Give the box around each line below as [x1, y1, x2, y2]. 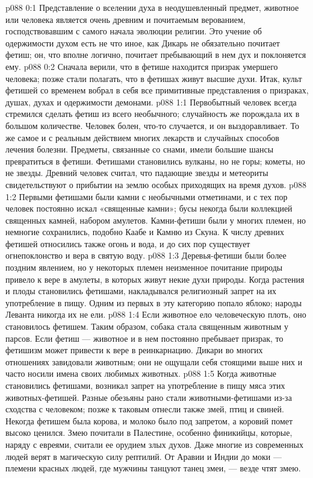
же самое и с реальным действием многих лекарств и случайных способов [5, 131, 279, 143]
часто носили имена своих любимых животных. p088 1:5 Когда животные [5, 367, 277, 380]
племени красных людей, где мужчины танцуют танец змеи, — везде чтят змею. [5, 462, 301, 474]
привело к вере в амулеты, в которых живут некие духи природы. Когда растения [5, 272, 305, 285]
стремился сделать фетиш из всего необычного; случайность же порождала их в [5, 107, 300, 120]
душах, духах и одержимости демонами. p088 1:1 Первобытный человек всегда [5, 95, 297, 108]
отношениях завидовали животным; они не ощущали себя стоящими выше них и [5, 355, 303, 368]
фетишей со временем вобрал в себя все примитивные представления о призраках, [5, 84, 309, 96]
